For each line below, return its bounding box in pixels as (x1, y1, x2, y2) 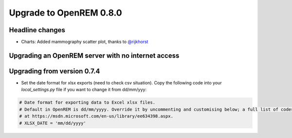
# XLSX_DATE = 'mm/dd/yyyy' (19, 120, 86, 126)
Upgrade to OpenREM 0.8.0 (9, 7, 122, 18)
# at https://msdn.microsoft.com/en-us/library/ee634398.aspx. (19, 114, 174, 119)
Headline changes (9, 26, 66, 34)
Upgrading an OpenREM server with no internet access (9, 51, 180, 59)
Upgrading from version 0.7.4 (9, 67, 100, 75)
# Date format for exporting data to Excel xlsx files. (19, 100, 156, 105)
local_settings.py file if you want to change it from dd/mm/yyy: (21, 87, 147, 93)
